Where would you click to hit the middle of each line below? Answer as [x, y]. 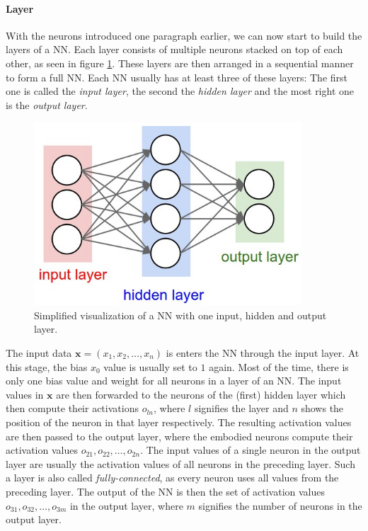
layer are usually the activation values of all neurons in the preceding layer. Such [180, 463]
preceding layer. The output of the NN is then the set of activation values [166, 491]
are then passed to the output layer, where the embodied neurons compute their [179, 436]
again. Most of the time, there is [279, 366]
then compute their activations [72, 408]
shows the [322, 408]
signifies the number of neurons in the [280, 505]
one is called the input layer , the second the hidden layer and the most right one [180, 91]
